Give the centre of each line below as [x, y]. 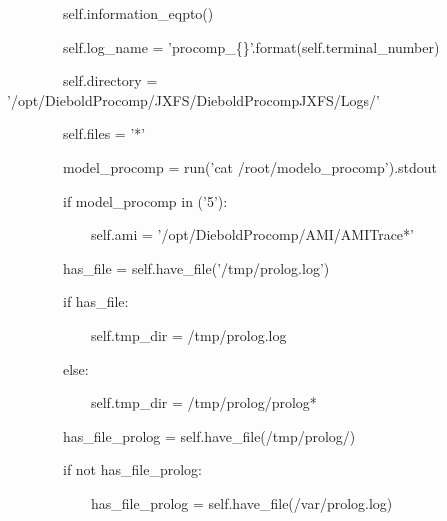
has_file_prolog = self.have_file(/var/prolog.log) [241, 502]
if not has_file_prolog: [132, 469]
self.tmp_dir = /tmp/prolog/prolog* [203, 402]
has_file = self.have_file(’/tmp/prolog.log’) [196, 267]
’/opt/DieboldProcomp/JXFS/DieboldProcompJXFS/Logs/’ [193, 99]
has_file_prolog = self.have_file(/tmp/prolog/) [209, 435]
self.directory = [110, 80]
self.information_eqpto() [138, 13]
